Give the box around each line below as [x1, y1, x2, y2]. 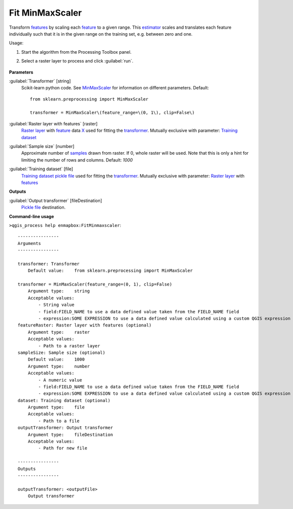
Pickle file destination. [21, 204, 66, 210]
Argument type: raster [27, 329, 90, 335]
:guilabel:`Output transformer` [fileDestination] [9, 198, 103, 204]
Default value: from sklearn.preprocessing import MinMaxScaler [27, 268, 193, 273]
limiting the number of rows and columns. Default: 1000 [21, 157, 133, 163]
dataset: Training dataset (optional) [18, 398, 111, 403]
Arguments [18, 241, 41, 246]
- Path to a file [38, 418, 80, 424]
